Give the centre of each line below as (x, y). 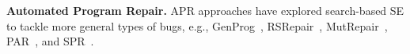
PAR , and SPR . (50, 41)
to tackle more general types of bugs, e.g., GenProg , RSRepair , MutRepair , (197, 25)
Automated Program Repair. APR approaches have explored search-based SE (205, 10)
